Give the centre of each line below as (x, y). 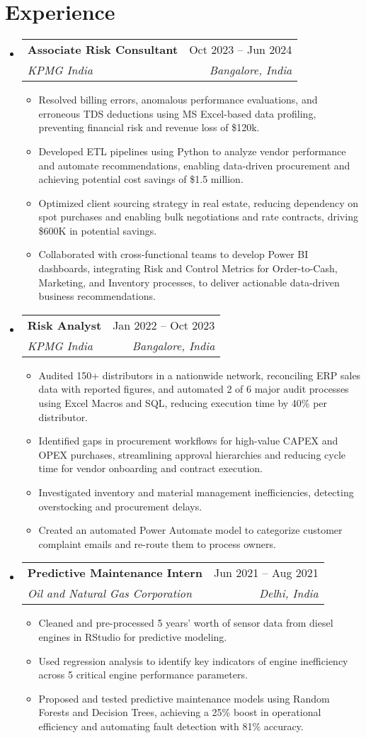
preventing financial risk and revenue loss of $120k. (149, 127)
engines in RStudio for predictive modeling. (133, 636)
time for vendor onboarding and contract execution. (150, 468)
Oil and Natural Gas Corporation (110, 593)
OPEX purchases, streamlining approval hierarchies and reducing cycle (192, 454)
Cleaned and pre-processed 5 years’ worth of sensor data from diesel (186, 623)
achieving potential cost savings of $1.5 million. (141, 179)
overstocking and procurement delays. (120, 506)
